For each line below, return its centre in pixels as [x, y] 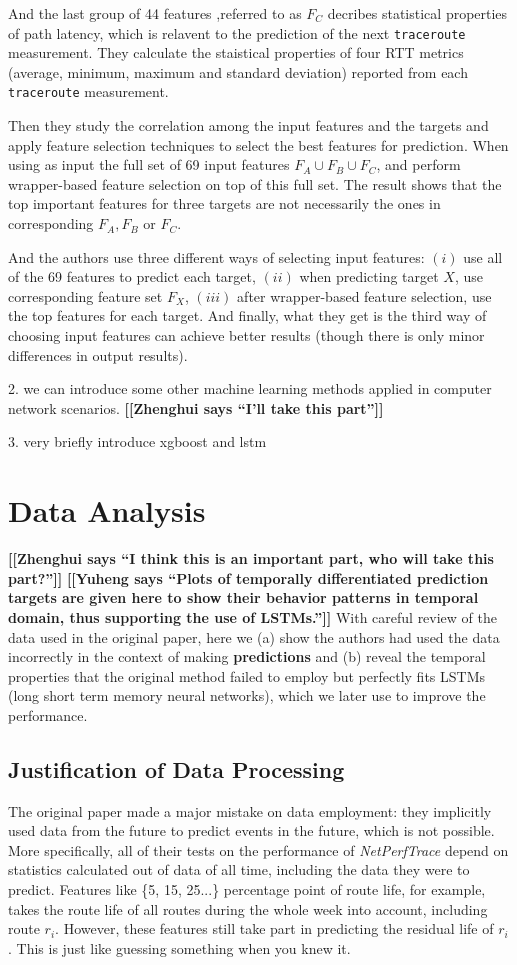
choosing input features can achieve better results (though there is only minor [246, 335]
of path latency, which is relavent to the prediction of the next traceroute [237, 32]
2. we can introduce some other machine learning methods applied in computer [250, 388]
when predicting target [369, 276]
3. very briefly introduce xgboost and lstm [137, 441]
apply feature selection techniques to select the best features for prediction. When [258, 144]
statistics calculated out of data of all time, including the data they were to [239, 869]
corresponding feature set [85, 295]
